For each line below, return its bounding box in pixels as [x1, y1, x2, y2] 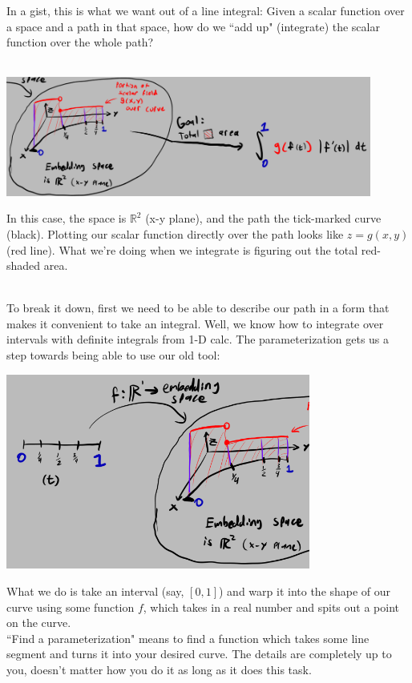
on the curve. [6, 614, 71, 631]
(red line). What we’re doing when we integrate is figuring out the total [6, 241, 358, 258]
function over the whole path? [6, 34, 154, 50]
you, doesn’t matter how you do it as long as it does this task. [6, 661, 312, 677]
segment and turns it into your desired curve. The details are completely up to [6, 645, 392, 662]
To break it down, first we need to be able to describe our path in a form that [6, 299, 390, 316]
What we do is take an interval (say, [6, 583, 184, 600]
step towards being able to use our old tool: [6, 347, 220, 364]
